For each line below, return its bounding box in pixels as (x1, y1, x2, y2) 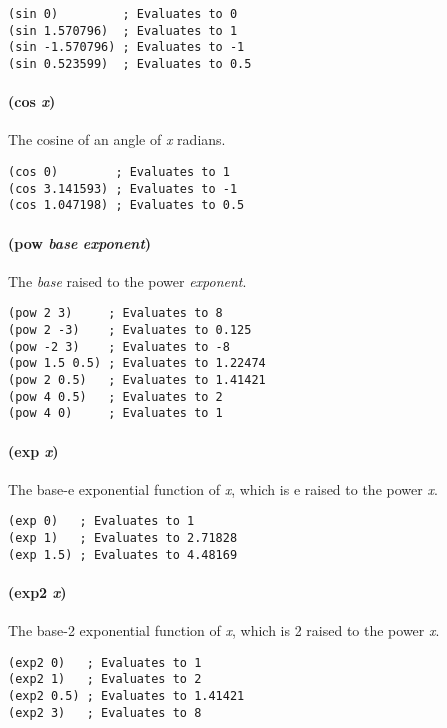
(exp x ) (8, 440, 59, 461)
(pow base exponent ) (8, 232, 152, 253)
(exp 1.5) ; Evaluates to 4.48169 (8, 547, 238, 562)
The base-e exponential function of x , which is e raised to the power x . (8, 478, 438, 499)
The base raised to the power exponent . (8, 270, 247, 291)
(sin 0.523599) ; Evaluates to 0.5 (8, 56, 252, 71)
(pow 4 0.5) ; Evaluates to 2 (8, 389, 223, 404)
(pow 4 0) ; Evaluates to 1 (8, 406, 223, 421)
